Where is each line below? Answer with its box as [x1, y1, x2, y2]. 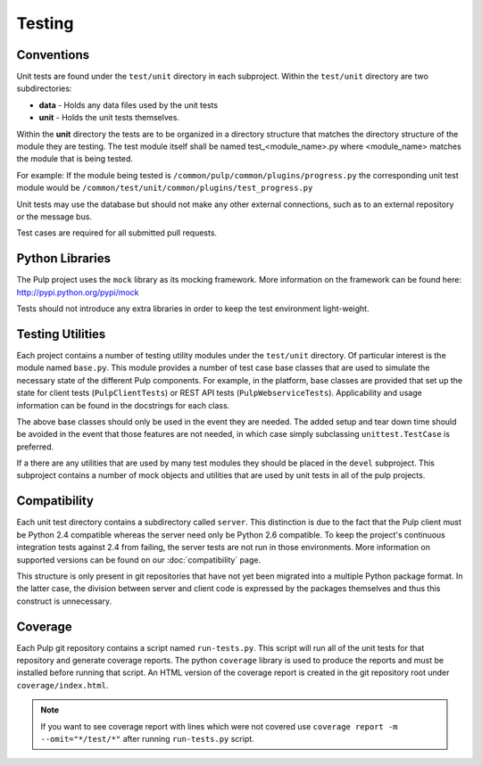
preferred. [16, 441, 54, 452]
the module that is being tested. [16, 153, 134, 164]
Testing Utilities [16, 326, 106, 342]
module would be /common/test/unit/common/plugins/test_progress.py [16, 183, 313, 194]
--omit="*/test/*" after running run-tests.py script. [40, 733, 254, 744]
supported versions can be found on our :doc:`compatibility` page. [16, 554, 262, 565]
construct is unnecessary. [16, 596, 112, 606]
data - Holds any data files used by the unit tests [38, 99, 219, 111]
